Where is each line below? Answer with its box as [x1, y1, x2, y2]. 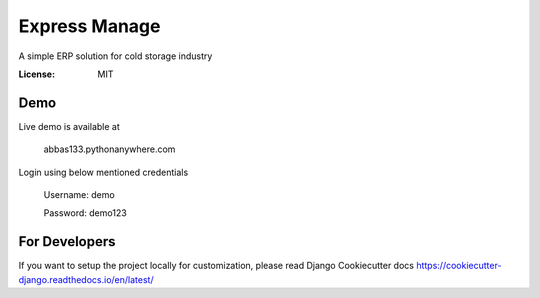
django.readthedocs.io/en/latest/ [18, 273, 154, 285]
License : [18, 68, 55, 80]
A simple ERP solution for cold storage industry [18, 50, 213, 62]
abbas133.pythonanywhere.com [43, 143, 176, 155]
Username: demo [43, 189, 115, 201]
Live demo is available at [18, 120, 120, 132]
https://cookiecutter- [416, 260, 502, 272]
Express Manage [18, 15, 161, 37]
